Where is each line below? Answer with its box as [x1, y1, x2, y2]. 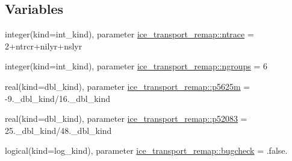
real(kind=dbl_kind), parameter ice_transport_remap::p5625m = [5, 80, 250, 92]
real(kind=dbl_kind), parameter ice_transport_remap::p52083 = [5, 112, 247, 125]
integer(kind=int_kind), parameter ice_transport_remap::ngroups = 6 [5, 60, 268, 72]
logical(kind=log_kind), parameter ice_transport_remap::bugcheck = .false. [5, 144, 288, 157]
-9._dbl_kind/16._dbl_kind [5, 92, 111, 104]
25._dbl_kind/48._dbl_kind [5, 124, 112, 136]
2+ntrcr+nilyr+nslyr [5, 39, 82, 52]
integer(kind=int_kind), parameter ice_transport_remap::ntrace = [5, 28, 254, 40]
